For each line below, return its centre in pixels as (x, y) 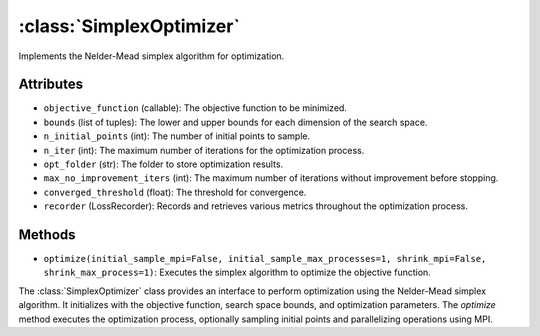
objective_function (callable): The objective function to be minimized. (195, 108)
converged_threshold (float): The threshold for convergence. (175, 192)
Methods (47, 234)
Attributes (51, 84)
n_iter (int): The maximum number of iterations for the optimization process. (204, 150)
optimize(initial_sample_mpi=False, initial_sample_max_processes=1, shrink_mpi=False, (265, 259)
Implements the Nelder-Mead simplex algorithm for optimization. (151, 56)
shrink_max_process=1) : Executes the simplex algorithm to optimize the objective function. (237, 272)
